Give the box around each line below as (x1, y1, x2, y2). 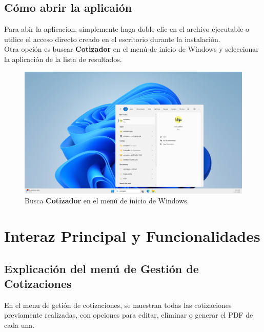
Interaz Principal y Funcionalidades (4, 225, 260, 246)
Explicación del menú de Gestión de (4, 260, 199, 276)
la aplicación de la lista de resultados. (4, 53, 122, 64)
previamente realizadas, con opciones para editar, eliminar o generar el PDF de (4, 309, 253, 320)
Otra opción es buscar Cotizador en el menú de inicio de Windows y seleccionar (4, 44, 259, 54)
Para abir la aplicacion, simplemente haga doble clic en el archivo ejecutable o (4, 24, 249, 34)
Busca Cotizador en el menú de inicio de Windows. (25, 195, 189, 206)
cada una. (4, 320, 35, 330)
